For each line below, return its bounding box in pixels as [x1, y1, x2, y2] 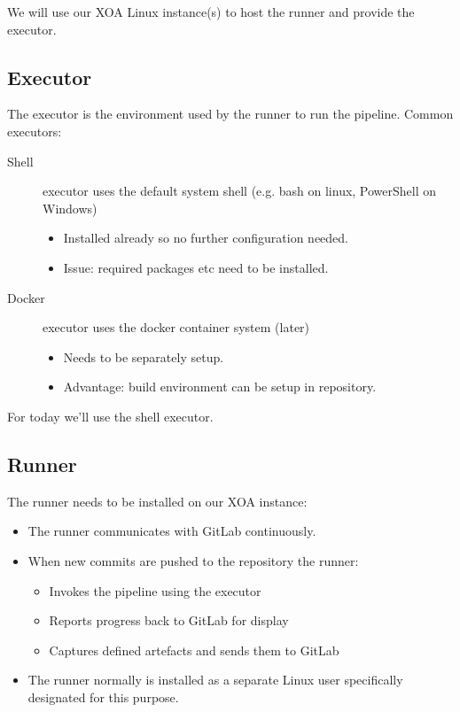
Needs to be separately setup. [63, 347, 224, 366]
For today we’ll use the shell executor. [7, 406, 214, 425]
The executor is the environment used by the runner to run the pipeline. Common [7, 104, 454, 123]
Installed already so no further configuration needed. [63, 228, 348, 247]
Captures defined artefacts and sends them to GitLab [49, 640, 339, 659]
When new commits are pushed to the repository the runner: [27, 551, 359, 569]
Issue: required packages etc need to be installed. [63, 258, 329, 276]
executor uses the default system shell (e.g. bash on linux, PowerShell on [43, 182, 437, 200]
